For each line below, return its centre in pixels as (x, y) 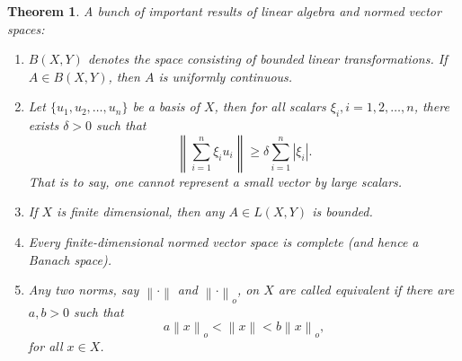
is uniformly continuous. (226, 76)
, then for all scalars (270, 106)
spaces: (26, 28)
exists (44, 125)
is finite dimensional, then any (141, 211)
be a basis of (166, 106)
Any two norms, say (84, 290)
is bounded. (342, 211)
